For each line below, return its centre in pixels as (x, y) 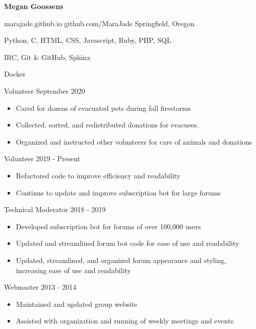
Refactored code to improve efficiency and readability (98, 175)
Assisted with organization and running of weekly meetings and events (125, 321)
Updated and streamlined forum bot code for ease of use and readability (127, 243)
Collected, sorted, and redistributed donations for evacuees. (107, 125)
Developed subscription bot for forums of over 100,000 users (108, 226)
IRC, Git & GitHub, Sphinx (47, 57)
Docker (15, 74)
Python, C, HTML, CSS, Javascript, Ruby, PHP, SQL (88, 40)
